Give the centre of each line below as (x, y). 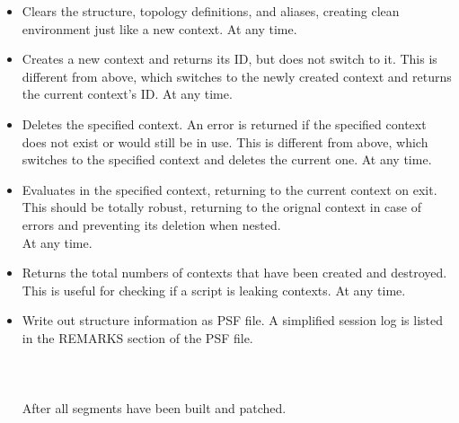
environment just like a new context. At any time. (159, 28)
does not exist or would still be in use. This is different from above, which (225, 141)
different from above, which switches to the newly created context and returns (237, 76)
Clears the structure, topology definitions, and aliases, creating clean (211, 11)
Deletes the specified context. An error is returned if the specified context (224, 123)
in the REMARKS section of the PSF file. (137, 337)
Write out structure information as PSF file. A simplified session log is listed (233, 320)
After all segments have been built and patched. (154, 408)
